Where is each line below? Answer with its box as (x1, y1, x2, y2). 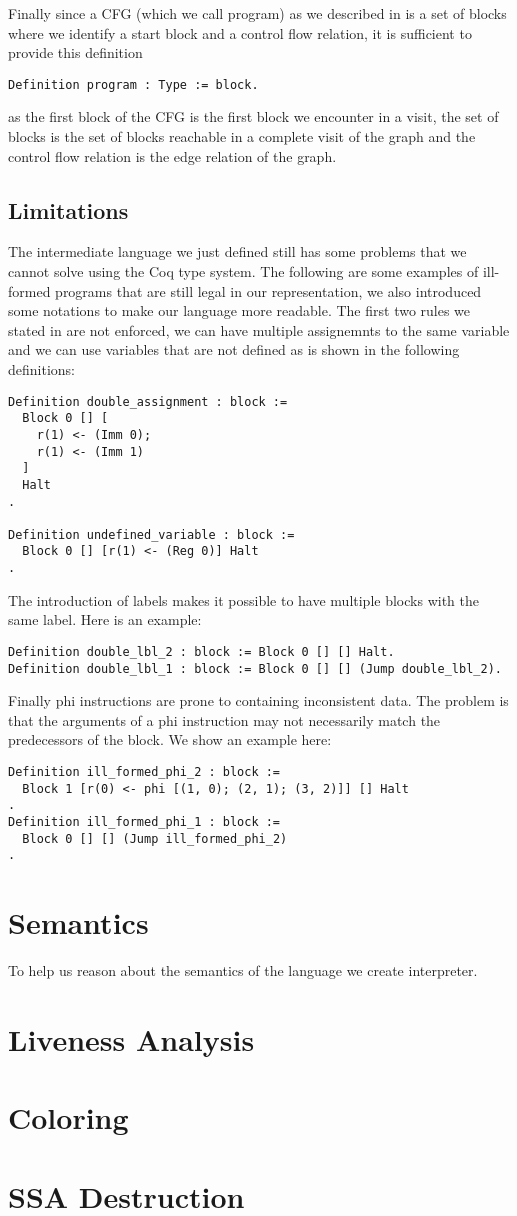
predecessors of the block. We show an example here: (8, 729, 332, 750)
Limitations (8, 194, 129, 225)
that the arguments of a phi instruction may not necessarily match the (8, 709, 441, 730)
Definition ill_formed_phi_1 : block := (8, 815, 281, 830)
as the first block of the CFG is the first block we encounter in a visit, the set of (8, 106, 499, 127)
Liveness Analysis (8, 1018, 255, 1059)
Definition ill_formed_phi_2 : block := (8, 765, 281, 780)
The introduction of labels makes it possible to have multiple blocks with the (8, 589, 479, 610)
